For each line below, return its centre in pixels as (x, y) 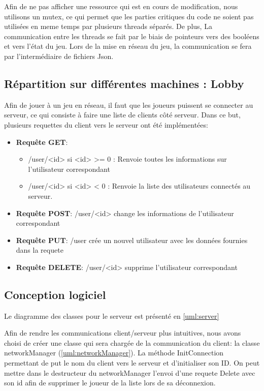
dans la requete (40, 250)
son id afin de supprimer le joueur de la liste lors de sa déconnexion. (110, 383)
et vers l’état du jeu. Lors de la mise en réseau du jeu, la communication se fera (128, 46)
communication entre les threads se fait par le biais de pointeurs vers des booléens (132, 36)
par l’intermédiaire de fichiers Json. (59, 56)
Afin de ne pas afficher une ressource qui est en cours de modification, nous (121, 6)
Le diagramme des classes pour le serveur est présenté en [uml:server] (112, 315)
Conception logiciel (55, 294)
